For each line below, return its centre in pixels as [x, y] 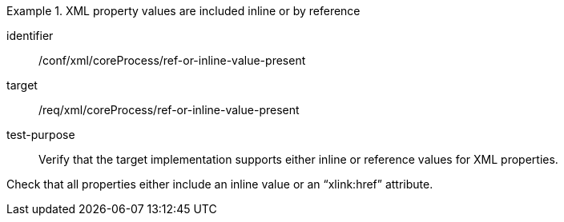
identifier [30, 36]
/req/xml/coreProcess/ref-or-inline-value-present [169, 110]
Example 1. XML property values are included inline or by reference [183, 11]
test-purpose [41, 135]
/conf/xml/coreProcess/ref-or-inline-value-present [172, 60]
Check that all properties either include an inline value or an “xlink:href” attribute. [220, 184]
